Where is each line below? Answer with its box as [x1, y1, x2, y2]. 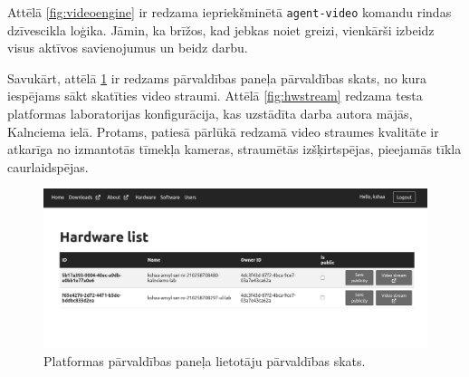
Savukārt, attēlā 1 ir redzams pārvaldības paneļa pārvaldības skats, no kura [7, 68, 427, 87]
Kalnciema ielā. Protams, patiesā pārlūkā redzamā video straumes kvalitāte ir [7, 121, 439, 140]
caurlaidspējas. [7, 157, 89, 176]
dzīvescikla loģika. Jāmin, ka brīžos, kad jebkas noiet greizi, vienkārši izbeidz [7, 20, 435, 39]
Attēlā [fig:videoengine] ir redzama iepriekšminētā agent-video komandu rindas [7, 3, 452, 21]
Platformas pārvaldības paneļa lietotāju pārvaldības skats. [43, 351, 366, 370]
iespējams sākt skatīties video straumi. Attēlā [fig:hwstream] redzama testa [7, 86, 423, 105]
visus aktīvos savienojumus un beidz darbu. [7, 38, 248, 57]
